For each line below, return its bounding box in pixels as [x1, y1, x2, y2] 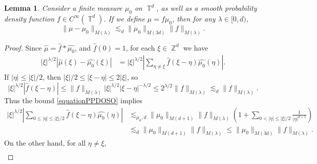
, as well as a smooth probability [156, 3, 257, 13]
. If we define [103, 13, 145, 24]
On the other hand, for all [4, 137, 86, 148]
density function [4, 13, 55, 24]
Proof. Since [4, 42, 42, 53]
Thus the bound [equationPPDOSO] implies [4, 95, 142, 105]
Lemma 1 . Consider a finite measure [4, 3, 122, 13]
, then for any [172, 13, 216, 24]
